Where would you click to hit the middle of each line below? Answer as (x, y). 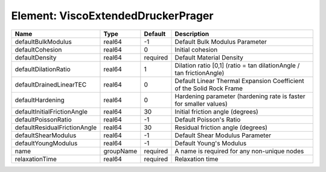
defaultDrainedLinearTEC (51, 84)
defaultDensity (36, 57)
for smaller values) (201, 103)
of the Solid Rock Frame (209, 88)
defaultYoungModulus (46, 143)
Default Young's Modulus (211, 143)
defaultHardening (40, 100)
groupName (120, 151)
